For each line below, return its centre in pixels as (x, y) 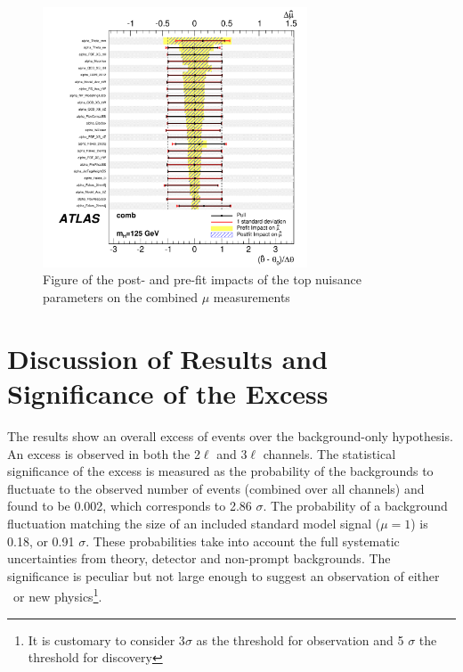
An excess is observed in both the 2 (104, 453)
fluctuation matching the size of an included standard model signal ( (194, 523)
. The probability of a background (355, 506)
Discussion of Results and (168, 358)
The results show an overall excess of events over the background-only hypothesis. (230, 435)
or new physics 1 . (57, 595)
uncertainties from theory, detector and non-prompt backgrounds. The (199, 558)
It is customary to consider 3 (106, 639)
